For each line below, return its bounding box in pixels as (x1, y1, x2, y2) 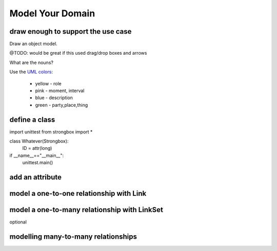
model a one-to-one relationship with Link (9, 189, 147, 198)
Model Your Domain (9, 8, 95, 19)
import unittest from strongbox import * (9, 128, 93, 135)
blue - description (35, 95, 73, 101)
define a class (9, 115, 55, 124)
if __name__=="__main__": (9, 152, 64, 158)
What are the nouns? (9, 59, 54, 65)
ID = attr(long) (22, 145, 52, 151)
